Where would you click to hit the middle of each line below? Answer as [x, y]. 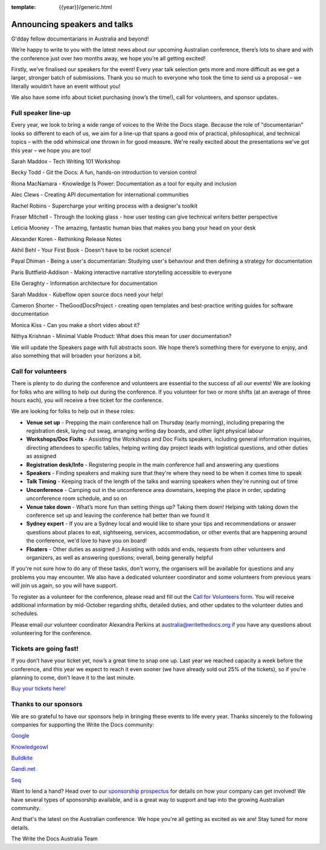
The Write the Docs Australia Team [54, 839]
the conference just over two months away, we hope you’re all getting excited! [108, 58]
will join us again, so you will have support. [64, 586]
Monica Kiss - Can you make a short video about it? [75, 325]
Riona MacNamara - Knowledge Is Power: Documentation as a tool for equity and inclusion [124, 184]
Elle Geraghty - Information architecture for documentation [84, 283]
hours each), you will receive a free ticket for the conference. [87, 400]
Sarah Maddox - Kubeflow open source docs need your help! [87, 294]
